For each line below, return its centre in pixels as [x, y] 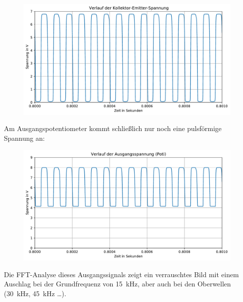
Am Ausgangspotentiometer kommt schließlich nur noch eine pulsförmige [113, 128]
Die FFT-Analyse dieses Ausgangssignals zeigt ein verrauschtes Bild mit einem [121, 274]
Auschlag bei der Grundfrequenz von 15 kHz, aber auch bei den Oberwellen [118, 284]
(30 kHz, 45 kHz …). [35, 293]
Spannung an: [24, 138]
